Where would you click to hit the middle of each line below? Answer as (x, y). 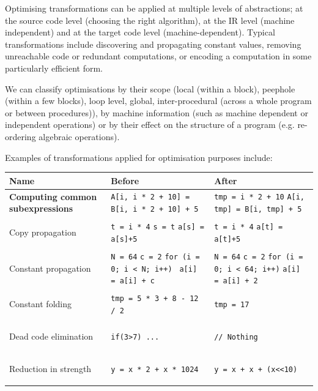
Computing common (53, 196)
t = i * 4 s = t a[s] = (157, 227)
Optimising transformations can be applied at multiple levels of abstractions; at (154, 8)
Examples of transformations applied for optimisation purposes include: (139, 157)
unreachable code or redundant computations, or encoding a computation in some (158, 56)
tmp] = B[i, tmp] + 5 (258, 210)
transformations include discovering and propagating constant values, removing (153, 44)
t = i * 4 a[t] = (249, 227)
